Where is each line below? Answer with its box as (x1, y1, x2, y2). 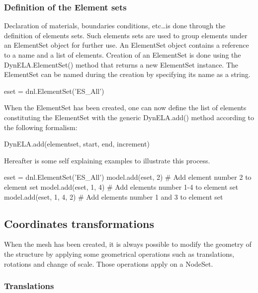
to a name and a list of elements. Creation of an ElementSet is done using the (4, 50, 241, 60)
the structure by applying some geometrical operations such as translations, (4, 248, 235, 259)
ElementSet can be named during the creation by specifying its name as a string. (4, 69, 251, 79)
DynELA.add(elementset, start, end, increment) (4, 139, 150, 149)
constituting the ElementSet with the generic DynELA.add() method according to (4, 112, 255, 122)
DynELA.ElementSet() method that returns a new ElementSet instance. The (4, 59, 239, 70)
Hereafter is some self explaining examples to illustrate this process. (4, 155, 210, 165)
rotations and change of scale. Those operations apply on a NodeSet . (4, 258, 213, 269)
